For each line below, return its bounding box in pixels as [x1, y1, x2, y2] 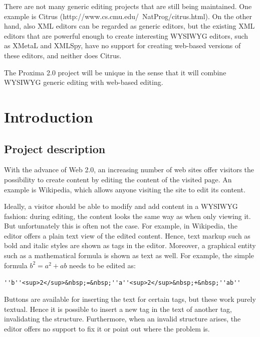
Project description [4, 141, 106, 156]
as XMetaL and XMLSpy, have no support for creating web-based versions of [4, 40, 241, 51]
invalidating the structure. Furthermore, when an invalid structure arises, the [4, 313, 241, 324]
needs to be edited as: [69, 260, 136, 270]
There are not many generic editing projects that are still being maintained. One [4, 1, 252, 11]
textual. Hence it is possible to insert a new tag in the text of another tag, [4, 303, 232, 314]
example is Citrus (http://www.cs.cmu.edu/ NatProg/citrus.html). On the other [4, 11, 252, 21]
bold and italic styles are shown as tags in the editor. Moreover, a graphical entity [4, 240, 256, 251]
